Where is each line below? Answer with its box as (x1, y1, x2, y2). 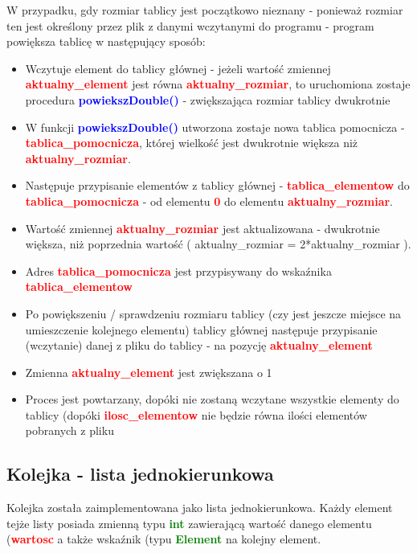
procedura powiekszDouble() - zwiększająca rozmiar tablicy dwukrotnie (25, 91, 390, 108)
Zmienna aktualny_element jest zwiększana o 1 (25, 363, 272, 380)
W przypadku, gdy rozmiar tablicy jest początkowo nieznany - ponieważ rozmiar (6, 2, 403, 18)
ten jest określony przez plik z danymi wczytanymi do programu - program (6, 17, 374, 34)
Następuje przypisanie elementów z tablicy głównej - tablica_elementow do (25, 177, 410, 194)
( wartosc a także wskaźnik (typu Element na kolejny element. (6, 530, 321, 547)
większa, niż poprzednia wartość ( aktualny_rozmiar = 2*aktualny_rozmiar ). (25, 236, 411, 252)
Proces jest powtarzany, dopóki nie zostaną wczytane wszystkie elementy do (25, 391, 399, 408)
